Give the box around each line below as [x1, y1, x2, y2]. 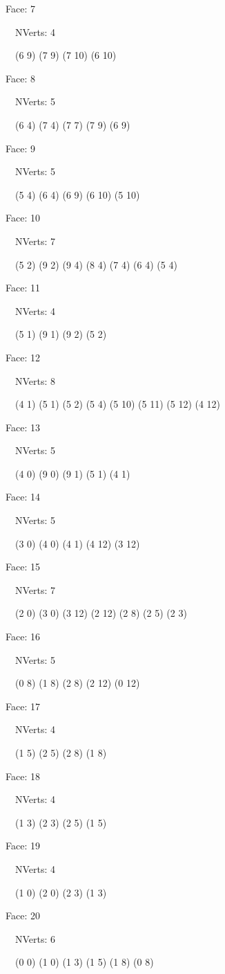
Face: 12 [6, 350, 40, 364]
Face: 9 [6, 141, 35, 155]
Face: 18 [6, 768, 40, 783]
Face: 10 [6, 210, 40, 225]
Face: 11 [6, 280, 40, 295]
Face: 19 [6, 838, 40, 853]
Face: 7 [6, 1, 35, 15]
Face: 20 [6, 908, 40, 923]
